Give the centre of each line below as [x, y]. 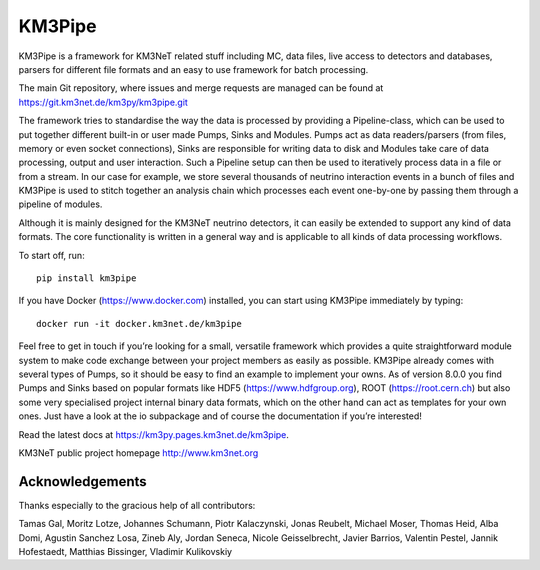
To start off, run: [51, 255]
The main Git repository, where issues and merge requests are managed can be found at [201, 88]
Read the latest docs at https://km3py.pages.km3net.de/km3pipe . [154, 434]
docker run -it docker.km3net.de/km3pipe [139, 323]
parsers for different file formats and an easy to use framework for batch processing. [193, 69]
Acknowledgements [82, 481]
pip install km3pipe [86, 278]
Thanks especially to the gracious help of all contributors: [137, 505]
